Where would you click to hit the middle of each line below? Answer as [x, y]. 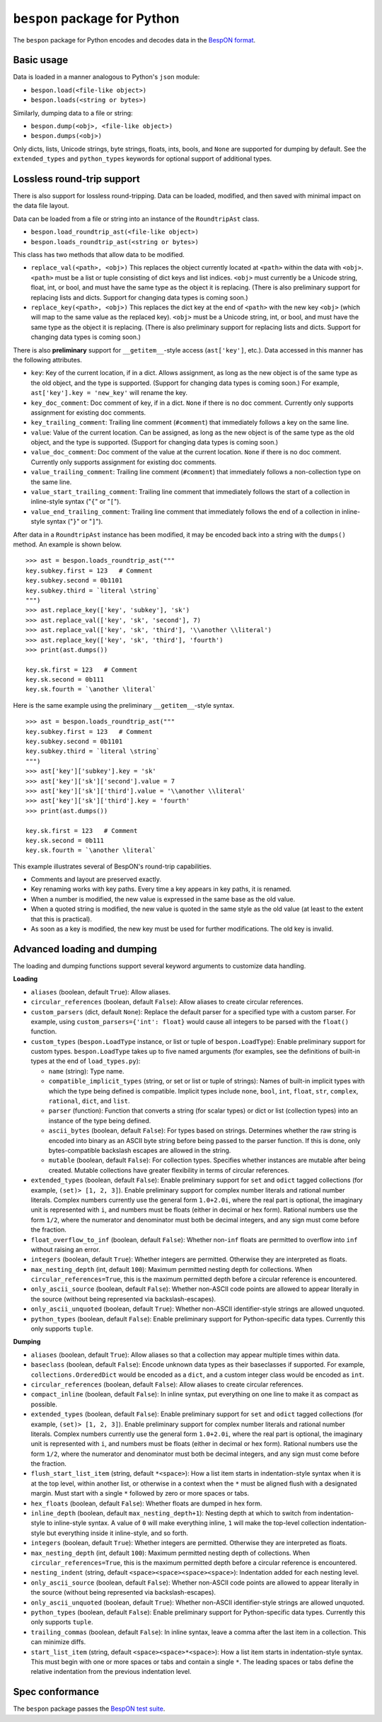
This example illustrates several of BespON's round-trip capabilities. [112, 866]
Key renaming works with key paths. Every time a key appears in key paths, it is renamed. [161, 889]
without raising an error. [65, 1249]
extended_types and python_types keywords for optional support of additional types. [143, 159]
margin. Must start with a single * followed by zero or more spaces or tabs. [140, 1493]
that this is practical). [61, 919]
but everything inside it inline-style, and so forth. [117, 1533]
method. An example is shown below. [67, 544]
